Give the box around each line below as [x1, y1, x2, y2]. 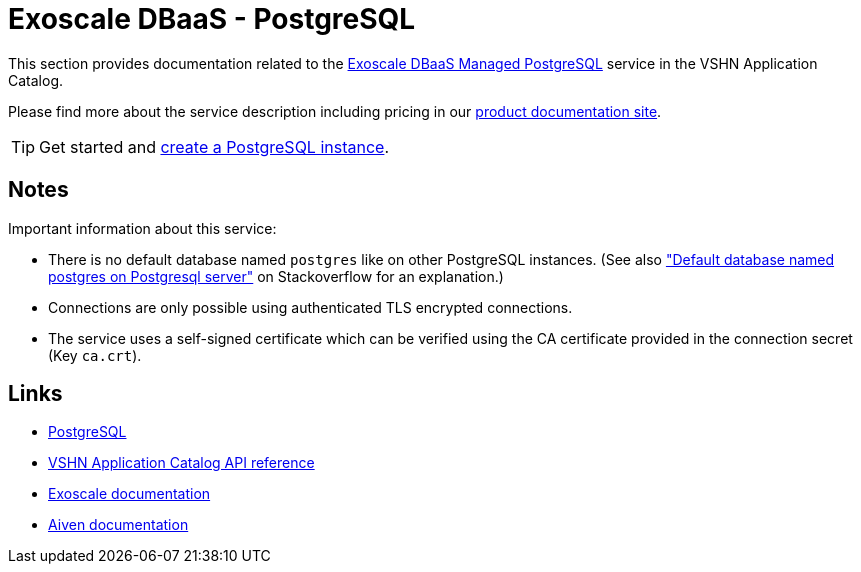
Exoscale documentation [48, 485, 211, 503]
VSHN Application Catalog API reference [48, 454, 315, 472]
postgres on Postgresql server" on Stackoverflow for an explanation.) [48, 267, 504, 285]
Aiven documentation [48, 516, 189, 534]
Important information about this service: [8, 219, 277, 237]
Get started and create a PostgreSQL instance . [39, 136, 390, 157]
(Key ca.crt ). [48, 346, 142, 364]
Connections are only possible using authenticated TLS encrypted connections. [48, 298, 573, 316]
